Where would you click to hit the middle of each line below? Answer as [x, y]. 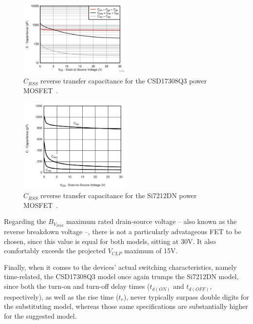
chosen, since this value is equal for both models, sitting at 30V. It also [110, 241]
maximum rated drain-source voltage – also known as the [151, 221]
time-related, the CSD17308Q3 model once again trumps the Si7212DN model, [121, 276]
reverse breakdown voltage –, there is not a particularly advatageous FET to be [123, 232]
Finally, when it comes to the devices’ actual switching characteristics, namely [120, 267]
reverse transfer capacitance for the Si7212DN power [118, 195]
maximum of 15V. [151, 251]
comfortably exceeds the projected [55, 251]
